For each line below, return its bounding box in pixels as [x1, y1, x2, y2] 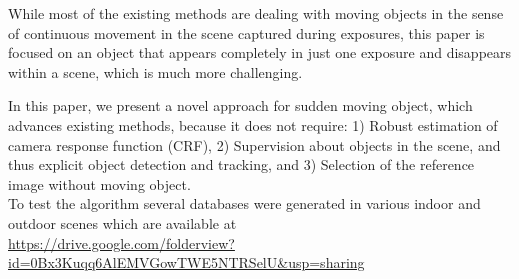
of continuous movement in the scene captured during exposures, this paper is [8, 22, 485, 43]
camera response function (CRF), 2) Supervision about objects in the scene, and [8, 134, 501, 155]
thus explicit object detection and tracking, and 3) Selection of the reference [8, 154, 475, 175]
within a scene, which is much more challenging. [8, 61, 303, 82]
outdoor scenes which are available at [8, 212, 237, 233]
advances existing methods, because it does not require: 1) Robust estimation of [8, 114, 498, 135]
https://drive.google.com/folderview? [8, 232, 235, 253]
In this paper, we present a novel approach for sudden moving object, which [8, 95, 473, 116]
